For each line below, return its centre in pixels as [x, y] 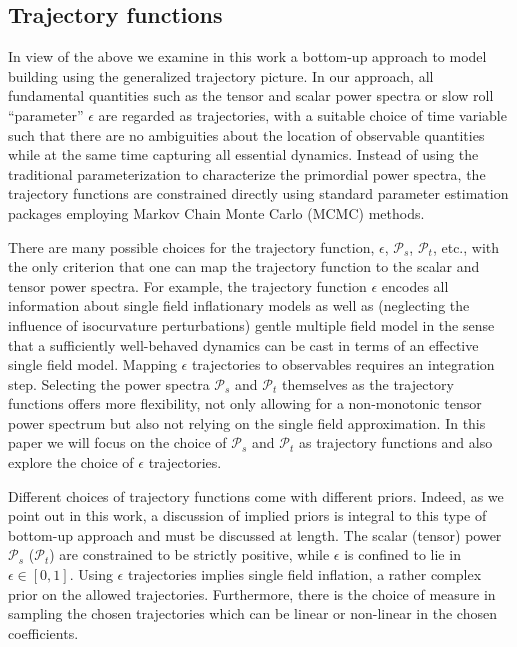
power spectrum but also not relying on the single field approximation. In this [247, 422]
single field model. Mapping [92, 364]
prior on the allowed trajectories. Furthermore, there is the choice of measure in [252, 593]
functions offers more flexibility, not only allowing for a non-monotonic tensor [245, 403]
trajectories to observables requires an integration [343, 364]
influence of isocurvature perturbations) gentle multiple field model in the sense [251, 324]
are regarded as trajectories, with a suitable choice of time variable [302, 114]
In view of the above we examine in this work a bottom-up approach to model [247, 56]
